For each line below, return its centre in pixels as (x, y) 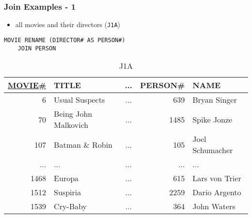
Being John (73, 114)
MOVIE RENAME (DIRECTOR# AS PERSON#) (65, 40)
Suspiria (68, 192)
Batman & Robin (83, 144)
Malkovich (71, 125)
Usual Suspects (79, 100)
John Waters (214, 206)
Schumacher (213, 150)
